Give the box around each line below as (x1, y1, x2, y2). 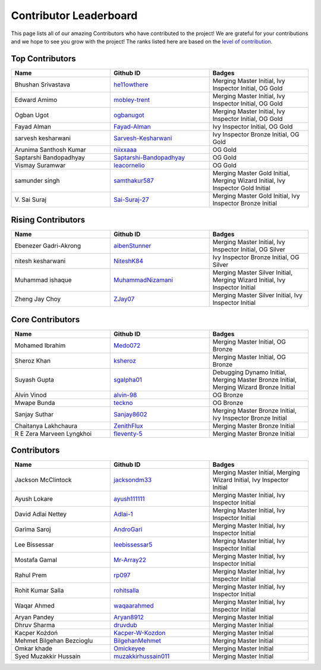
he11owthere (114, 80, 149, 89)
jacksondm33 (114, 476, 152, 484)
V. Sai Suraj (14, 195, 47, 204)
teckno (114, 398, 133, 407)
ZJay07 (114, 295, 135, 303)
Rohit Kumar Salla (14, 587, 64, 595)
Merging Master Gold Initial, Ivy (212, 191, 300, 200)
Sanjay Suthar (14, 410, 53, 418)
